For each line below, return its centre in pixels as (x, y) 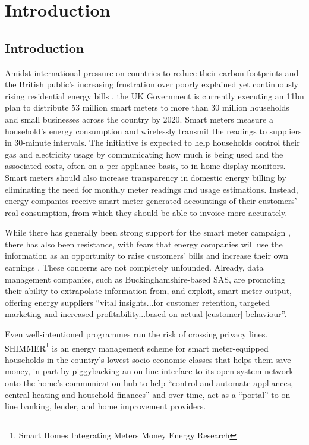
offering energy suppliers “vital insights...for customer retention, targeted (137, 302)
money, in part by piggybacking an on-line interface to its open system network (149, 371)
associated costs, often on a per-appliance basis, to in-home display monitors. (145, 166)
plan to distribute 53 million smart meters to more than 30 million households (147, 107)
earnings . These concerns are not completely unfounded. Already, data (134, 267)
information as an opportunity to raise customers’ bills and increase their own (147, 256)
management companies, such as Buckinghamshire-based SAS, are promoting (145, 279)
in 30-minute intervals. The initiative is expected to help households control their (152, 142)
